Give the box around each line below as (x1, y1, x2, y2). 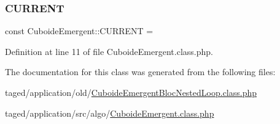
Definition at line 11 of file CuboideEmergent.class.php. (5, 45, 213, 57)
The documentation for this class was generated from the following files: (5, 65, 276, 78)
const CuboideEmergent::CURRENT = (5, 24, 154, 37)
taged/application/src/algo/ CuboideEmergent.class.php (5, 106, 214, 119)
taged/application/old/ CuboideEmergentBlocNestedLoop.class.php (5, 86, 257, 98)
